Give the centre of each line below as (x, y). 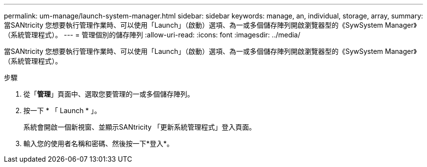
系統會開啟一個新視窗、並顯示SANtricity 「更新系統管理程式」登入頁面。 (140, 127)
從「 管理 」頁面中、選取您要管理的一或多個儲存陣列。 (109, 94)
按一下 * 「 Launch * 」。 (62, 110)
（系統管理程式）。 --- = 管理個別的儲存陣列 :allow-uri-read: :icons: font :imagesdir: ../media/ (152, 35)
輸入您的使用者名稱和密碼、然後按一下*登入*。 (99, 143)
